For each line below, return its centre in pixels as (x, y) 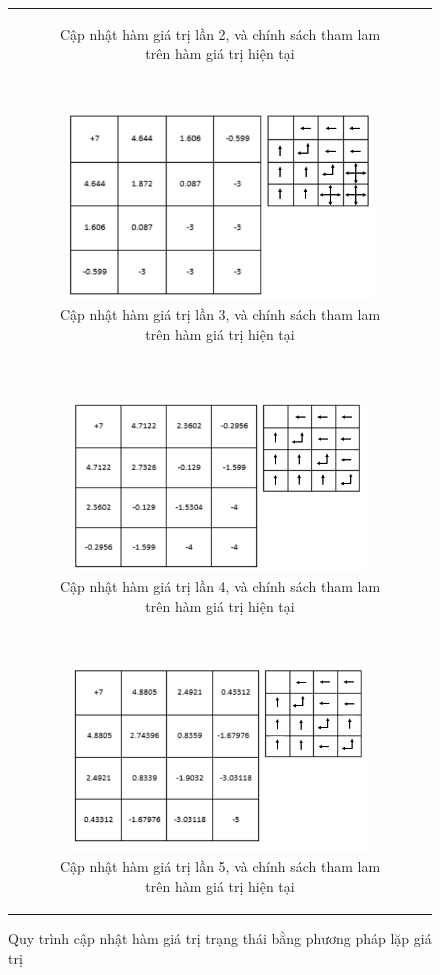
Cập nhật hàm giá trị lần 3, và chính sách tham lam (220, 314)
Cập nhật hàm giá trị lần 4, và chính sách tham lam (220, 586)
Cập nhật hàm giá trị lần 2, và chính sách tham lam (220, 33)
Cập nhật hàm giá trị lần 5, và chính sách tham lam (220, 866)
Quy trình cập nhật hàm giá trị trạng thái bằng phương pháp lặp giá (220, 938)
